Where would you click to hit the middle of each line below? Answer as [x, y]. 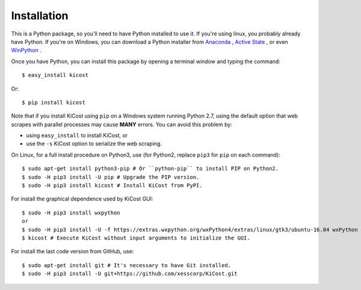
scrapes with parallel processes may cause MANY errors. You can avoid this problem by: [122, 124]
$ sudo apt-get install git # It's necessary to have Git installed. [127, 265]
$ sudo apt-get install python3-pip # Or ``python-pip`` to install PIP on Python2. [150, 169]
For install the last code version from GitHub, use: [73, 252]
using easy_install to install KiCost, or [77, 136]
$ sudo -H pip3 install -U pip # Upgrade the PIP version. [111, 177]
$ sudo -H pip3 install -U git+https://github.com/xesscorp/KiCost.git [130, 274]
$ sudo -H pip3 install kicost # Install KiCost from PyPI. [112, 186]
